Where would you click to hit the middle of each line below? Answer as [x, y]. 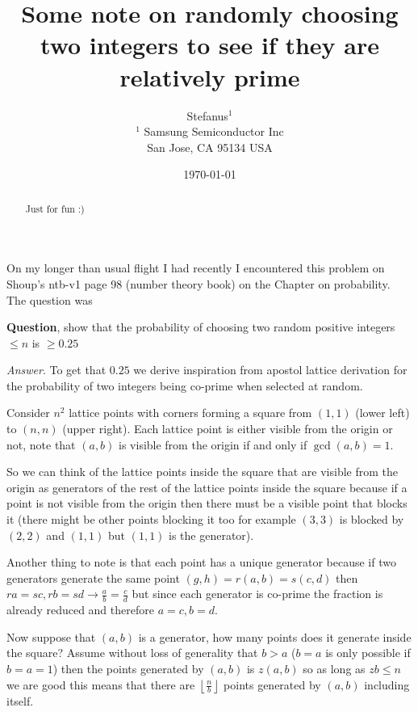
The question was [50, 299]
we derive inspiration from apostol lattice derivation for [270, 370]
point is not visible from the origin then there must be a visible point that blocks [207, 503]
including [387, 684]
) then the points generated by [128, 669]
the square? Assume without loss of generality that [132, 653]
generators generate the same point [93, 577]
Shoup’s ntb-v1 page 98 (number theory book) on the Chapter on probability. [199, 283]
